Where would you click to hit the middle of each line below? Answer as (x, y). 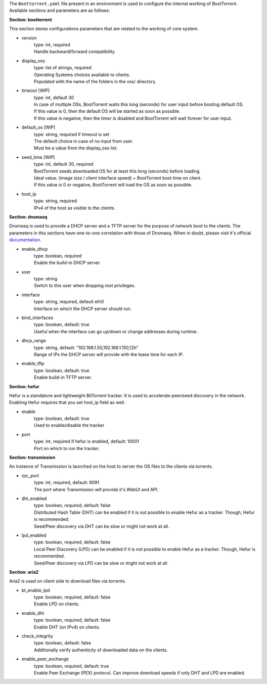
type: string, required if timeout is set (72, 134)
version (29, 38)
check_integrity (37, 636)
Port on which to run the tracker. (67, 448)
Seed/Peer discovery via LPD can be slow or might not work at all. (101, 563)
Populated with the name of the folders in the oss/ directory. (95, 81)
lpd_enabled (34, 535)
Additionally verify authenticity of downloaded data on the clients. (101, 650)
